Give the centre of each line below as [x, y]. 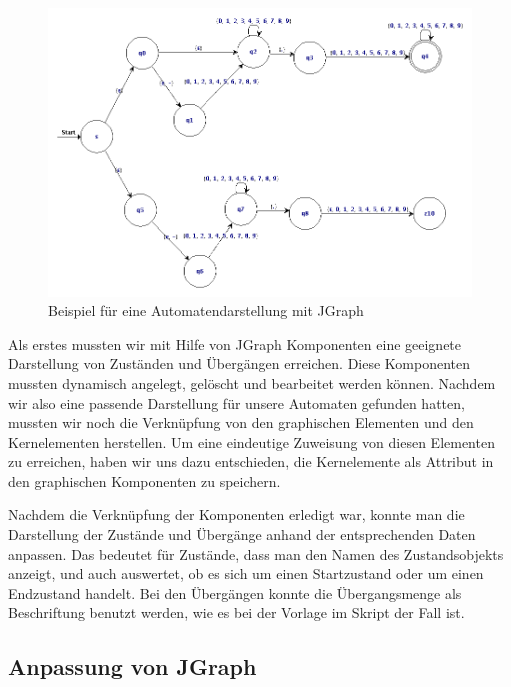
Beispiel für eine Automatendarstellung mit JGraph [206, 310]
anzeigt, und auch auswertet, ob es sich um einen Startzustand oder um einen [246, 573]
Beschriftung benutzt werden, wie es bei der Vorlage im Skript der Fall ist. [236, 612]
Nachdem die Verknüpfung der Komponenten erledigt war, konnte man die [236, 514]
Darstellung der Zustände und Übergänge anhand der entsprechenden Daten [242, 534]
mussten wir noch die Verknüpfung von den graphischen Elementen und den [241, 422]
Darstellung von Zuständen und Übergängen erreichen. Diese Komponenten [239, 363]
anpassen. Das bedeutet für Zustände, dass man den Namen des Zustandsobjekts [256, 553]
